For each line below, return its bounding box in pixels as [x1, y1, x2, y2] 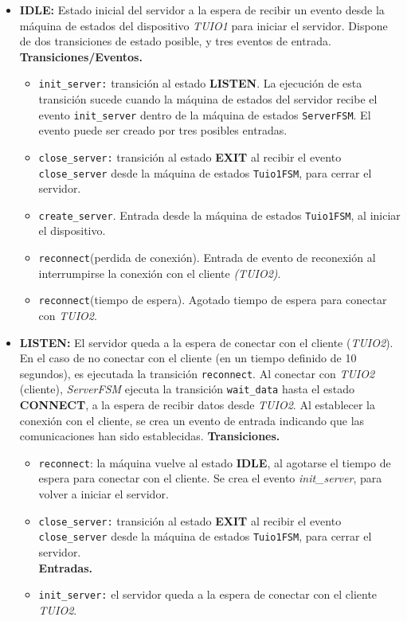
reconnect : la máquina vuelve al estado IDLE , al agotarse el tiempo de [38, 454, 391, 471]
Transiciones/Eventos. [19, 48, 143, 64]
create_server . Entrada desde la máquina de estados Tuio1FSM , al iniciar [38, 206, 401, 223]
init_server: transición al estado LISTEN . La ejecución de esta [38, 75, 362, 92]
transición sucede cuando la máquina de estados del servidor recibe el [38, 91, 378, 107]
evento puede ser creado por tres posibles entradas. [38, 122, 288, 139]
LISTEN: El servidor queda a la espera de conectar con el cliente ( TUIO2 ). [19, 334, 393, 350]
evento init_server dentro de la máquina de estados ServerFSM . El [38, 106, 371, 123]
